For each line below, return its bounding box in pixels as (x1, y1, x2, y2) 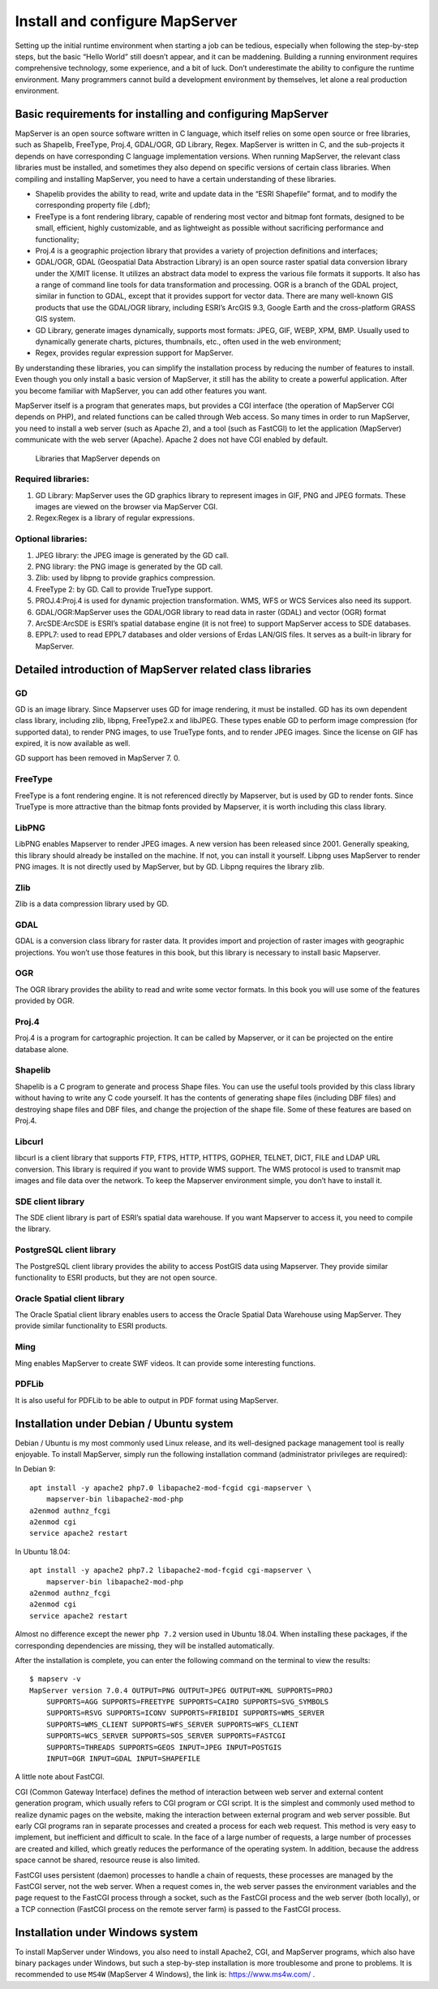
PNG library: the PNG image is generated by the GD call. (35, 561, 223, 572)
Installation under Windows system (15, 1926, 199, 1939)
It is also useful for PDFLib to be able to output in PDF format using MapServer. (15, 1395, 279, 1405)
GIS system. (35, 314, 76, 324)
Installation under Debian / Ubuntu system (15, 1416, 234, 1430)
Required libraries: (15, 474, 90, 485)
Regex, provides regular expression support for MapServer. (35, 348, 234, 357)
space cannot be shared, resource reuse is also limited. (15, 1855, 200, 1865)
